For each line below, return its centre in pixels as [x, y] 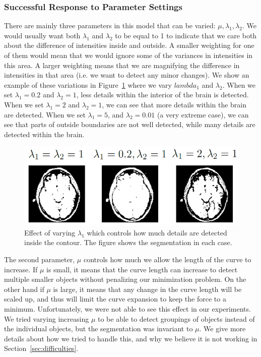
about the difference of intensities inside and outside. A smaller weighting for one [129, 45]
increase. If [21, 269]
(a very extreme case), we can [203, 114]
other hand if [24, 289]
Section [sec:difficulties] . [41, 348]
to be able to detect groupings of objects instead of [176, 318]
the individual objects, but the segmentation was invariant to [99, 329]
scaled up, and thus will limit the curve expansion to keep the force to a [115, 299]
